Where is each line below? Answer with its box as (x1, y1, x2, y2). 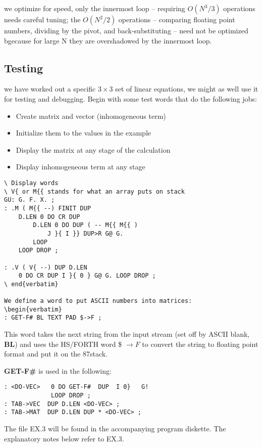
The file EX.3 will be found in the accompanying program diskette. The (4, 423, 226, 434)
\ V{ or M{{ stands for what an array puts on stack (4, 188, 185, 195)
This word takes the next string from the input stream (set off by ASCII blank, (4, 329, 250, 339)
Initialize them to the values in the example (16, 127, 151, 138)
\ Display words (4, 179, 59, 187)
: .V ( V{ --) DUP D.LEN (4, 263, 87, 271)
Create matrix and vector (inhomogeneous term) (16, 110, 166, 121)
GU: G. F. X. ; (4, 196, 55, 204)
